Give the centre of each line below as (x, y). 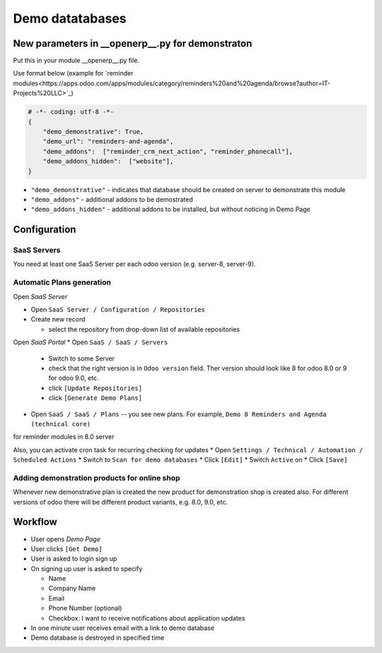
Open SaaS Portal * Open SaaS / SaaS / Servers (91, 342)
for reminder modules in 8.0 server (64, 437)
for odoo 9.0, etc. (74, 378)
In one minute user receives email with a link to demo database (123, 628)
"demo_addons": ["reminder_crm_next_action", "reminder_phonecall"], (168, 151)
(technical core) (61, 424)
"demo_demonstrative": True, (93, 132)
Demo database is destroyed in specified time (98, 638)
